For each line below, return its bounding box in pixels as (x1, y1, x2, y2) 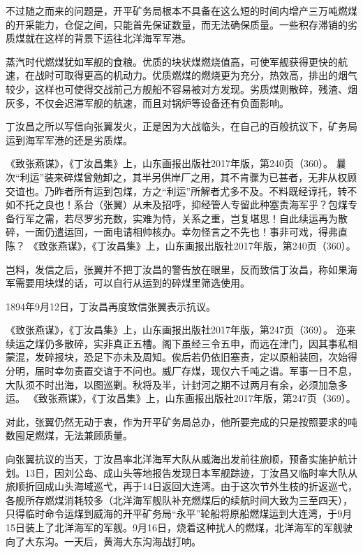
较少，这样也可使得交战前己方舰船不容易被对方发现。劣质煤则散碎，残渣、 (6, 81, 348, 96)
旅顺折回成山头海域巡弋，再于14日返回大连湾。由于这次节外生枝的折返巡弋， (6, 479, 357, 494)
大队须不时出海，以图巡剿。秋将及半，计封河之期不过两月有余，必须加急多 (6, 377, 348, 392)
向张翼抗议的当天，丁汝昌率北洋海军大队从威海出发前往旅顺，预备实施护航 (6, 452, 348, 466)
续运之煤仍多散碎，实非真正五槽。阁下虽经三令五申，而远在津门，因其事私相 (6, 336, 357, 350)
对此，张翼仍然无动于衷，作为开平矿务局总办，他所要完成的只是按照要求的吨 (6, 414, 357, 429)
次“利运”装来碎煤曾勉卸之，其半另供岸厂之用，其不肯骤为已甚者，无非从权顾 (6, 169, 357, 184)
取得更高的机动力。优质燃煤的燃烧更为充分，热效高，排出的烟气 (64, 68, 357, 82)
